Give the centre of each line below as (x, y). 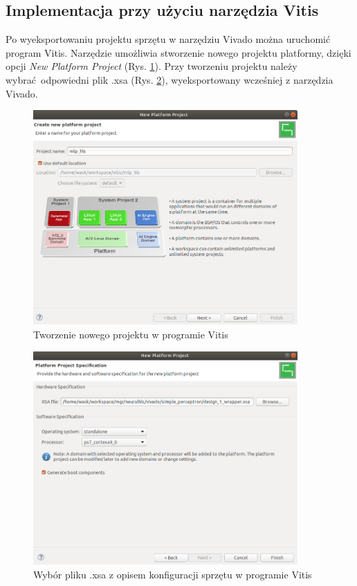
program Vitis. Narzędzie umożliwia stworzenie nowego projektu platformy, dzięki (178, 52)
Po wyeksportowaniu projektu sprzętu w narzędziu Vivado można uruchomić (168, 39)
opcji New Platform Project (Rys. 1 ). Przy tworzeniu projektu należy (152, 66)
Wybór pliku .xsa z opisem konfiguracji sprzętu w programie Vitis (173, 574)
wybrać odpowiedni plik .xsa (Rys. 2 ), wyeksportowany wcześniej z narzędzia (170, 79)
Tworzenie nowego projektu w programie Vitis (131, 334)
